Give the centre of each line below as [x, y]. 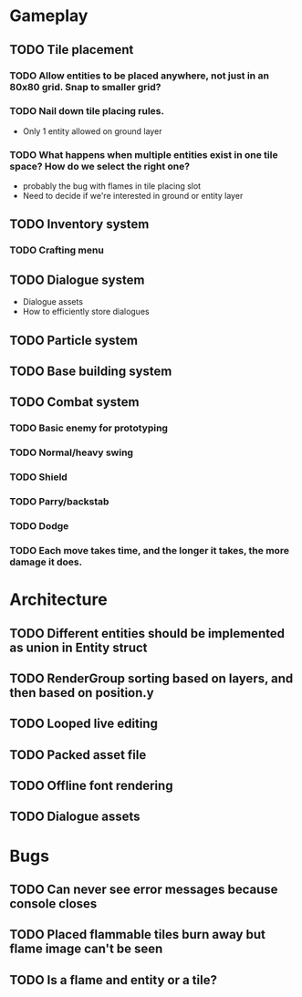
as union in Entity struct [78, 647]
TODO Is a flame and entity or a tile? [113, 980]
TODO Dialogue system [77, 280]
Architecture [58, 600]
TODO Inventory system [79, 224]
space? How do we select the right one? [99, 166]
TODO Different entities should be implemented [147, 634]
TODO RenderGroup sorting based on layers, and [151, 678]
